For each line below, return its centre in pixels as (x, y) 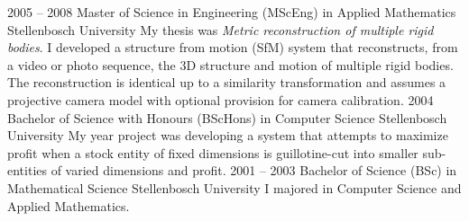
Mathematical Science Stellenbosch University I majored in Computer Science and (234, 187)
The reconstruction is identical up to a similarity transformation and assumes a (227, 82)
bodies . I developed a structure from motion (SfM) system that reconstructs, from (233, 47)
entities (28, 170)
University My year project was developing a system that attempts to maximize (228, 135)
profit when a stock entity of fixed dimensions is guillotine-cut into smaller (213, 152)
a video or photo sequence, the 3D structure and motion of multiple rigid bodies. (230, 64)
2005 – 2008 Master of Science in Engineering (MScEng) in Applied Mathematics (232, 12)
